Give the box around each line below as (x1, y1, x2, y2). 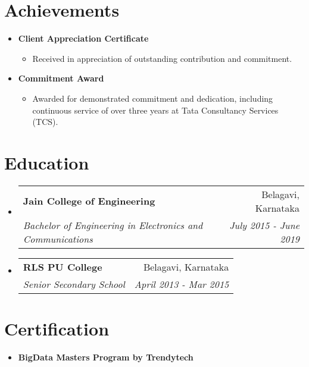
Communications (23, 231, 93, 246)
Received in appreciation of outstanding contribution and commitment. (32, 52, 292, 64)
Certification (4, 316, 110, 340)
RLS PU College (23, 259, 102, 274)
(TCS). (32, 115, 58, 128)
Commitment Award (18, 72, 104, 84)
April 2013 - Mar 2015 (134, 277, 229, 291)
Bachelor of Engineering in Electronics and (23, 218, 203, 232)
